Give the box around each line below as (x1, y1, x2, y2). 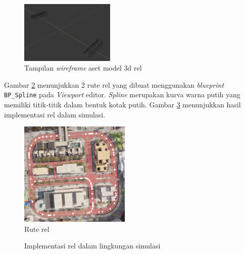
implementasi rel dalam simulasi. (4, 109, 106, 119)
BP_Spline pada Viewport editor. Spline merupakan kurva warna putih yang (4, 89, 240, 100)
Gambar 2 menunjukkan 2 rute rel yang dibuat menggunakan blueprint (4, 79, 224, 90)
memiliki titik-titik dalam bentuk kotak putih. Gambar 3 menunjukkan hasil (4, 99, 241, 110)
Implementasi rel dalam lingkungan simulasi (24, 240, 161, 251)
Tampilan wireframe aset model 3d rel (24, 62, 142, 73)
